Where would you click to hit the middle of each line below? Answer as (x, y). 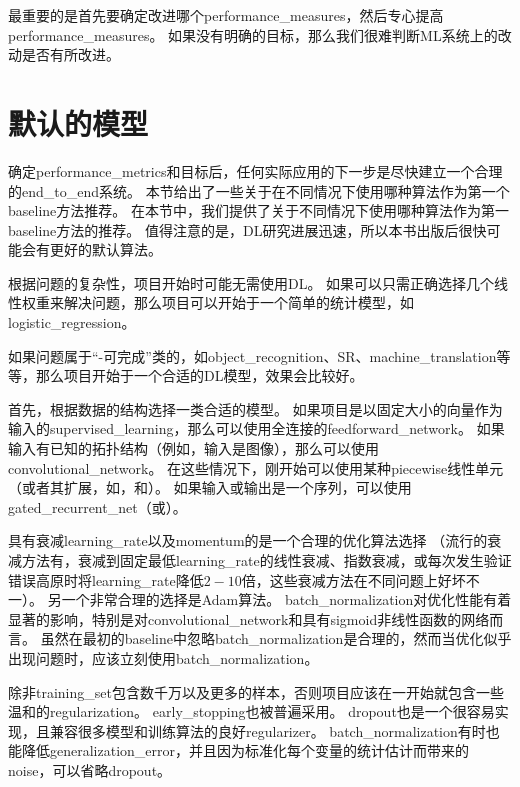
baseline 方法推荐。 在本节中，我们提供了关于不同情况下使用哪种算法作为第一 (258, 210)
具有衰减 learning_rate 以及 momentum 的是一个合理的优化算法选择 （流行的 (248, 540)
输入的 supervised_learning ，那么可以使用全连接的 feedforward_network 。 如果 (256, 428)
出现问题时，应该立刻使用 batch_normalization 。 (163, 657)
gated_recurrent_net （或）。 (97, 506)
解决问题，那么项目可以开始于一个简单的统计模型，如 (238, 302)
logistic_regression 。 (72, 322)
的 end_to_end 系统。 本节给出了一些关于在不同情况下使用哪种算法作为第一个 (259, 190)
